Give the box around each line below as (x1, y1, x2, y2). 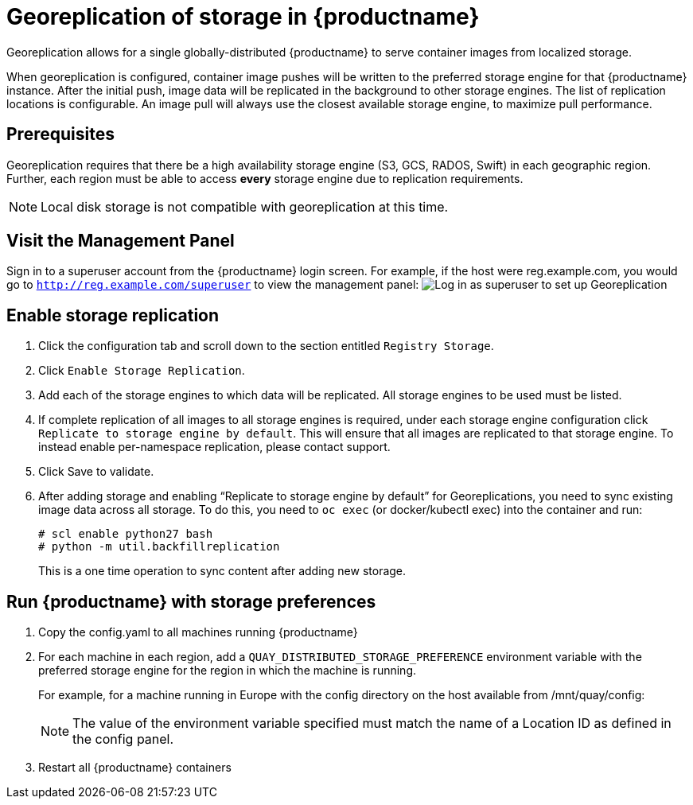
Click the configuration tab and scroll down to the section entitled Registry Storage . (38, 339, 494, 353)
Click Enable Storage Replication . (38, 364, 245, 378)
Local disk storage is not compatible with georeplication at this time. (41, 198, 449, 215)
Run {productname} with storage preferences (6, 591, 376, 612)
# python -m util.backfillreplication (38, 540, 280, 554)
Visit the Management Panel (6, 231, 235, 251)
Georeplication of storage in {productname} (6, 3, 480, 30)
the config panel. (72, 731, 174, 748)
